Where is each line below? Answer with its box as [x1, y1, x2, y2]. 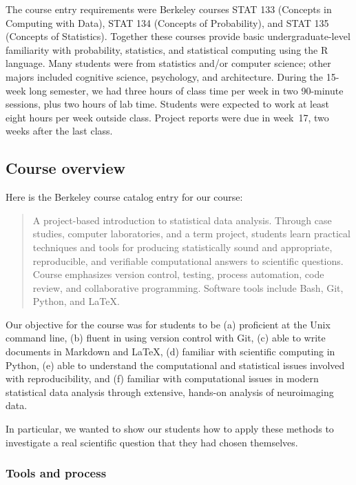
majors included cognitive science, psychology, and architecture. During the [6, 69, 324, 83]
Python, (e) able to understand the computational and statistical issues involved [6, 357, 345, 372]
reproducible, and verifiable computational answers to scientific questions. [32, 253, 344, 268]
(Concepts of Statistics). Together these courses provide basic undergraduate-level [6, 29, 350, 43]
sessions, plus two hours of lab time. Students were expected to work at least [6, 97, 330, 111]
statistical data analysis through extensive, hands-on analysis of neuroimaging [6, 384, 334, 399]
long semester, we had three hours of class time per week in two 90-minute [29, 83, 344, 97]
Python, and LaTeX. [32, 294, 120, 308]
